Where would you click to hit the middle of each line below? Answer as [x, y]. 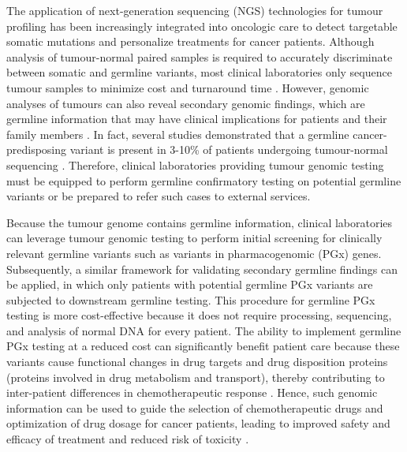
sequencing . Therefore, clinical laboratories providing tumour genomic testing [195, 164]
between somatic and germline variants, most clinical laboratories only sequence [199, 72]
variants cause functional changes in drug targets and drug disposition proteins [197, 362]
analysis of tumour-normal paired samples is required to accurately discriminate [200, 56]
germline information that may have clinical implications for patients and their [197, 119]
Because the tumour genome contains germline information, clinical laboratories [200, 222]
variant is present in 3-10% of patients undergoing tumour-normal [229, 149]
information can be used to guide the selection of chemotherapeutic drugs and [195, 407]
